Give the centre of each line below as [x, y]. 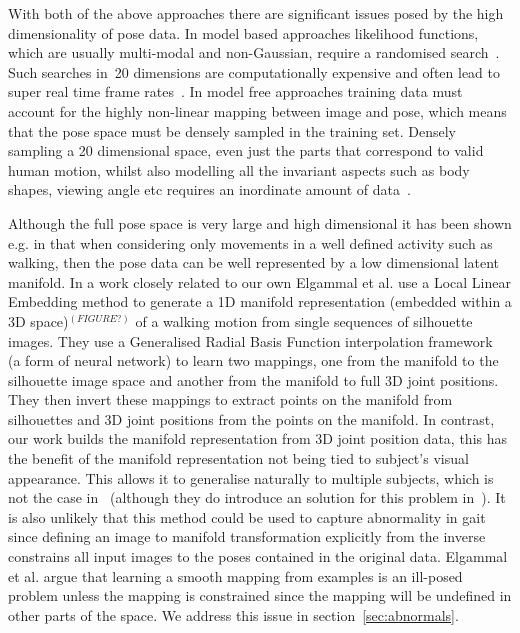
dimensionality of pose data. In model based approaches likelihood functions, [243, 32]
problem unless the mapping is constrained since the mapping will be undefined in [260, 595]
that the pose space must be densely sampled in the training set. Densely [232, 130]
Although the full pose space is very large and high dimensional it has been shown [260, 222]
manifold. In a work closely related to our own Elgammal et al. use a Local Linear [259, 281]
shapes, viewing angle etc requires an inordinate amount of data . [209, 189]
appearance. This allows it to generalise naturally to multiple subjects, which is [251, 477]
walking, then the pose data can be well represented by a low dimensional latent [254, 262]
